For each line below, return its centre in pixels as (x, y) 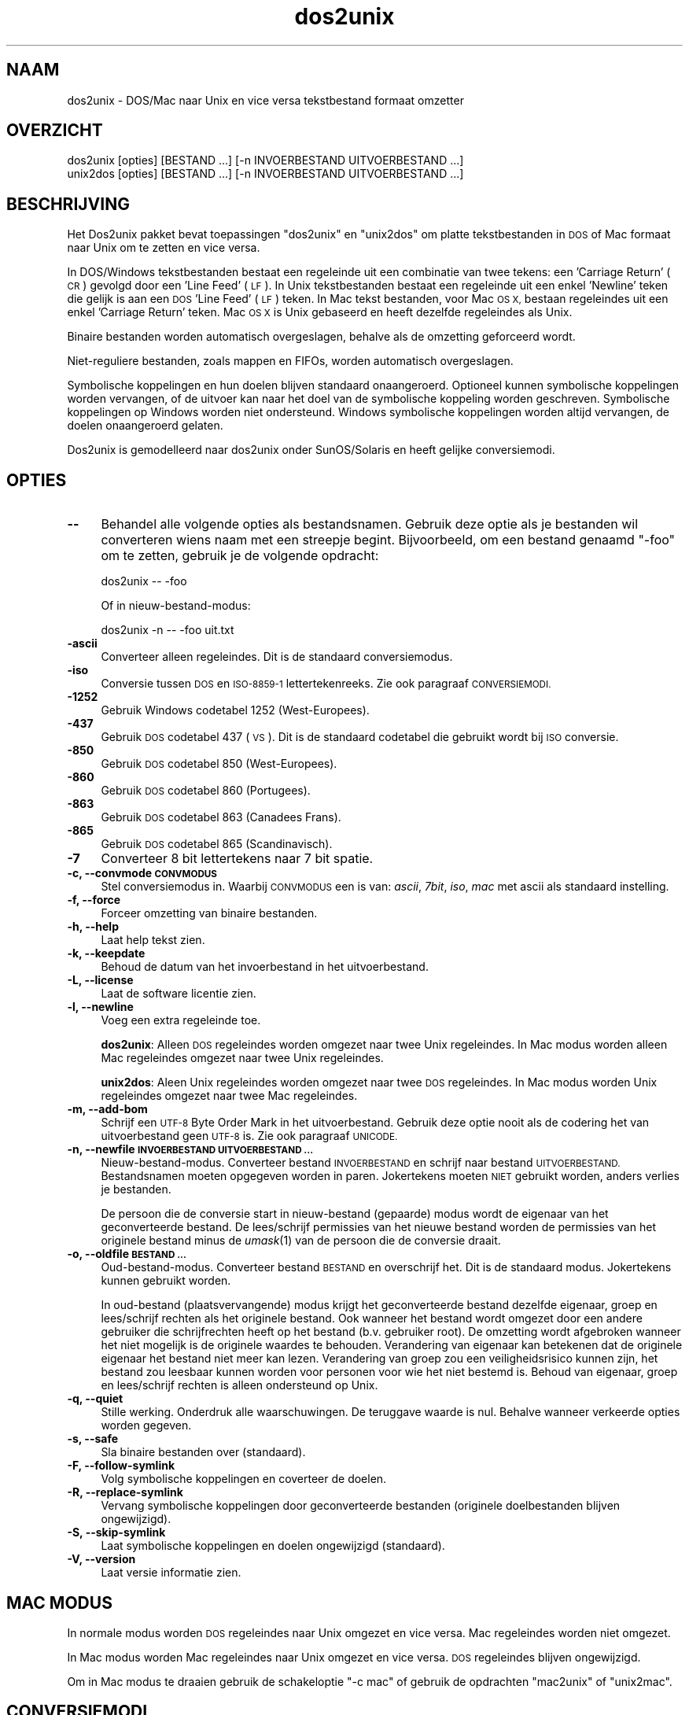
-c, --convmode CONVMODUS (142, 873)
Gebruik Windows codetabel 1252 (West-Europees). (235, 710)
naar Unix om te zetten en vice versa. (164, 248)
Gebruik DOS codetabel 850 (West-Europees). (219, 764)
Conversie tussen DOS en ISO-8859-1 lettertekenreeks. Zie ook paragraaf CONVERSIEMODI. (326, 684)
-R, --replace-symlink (125, 1492)
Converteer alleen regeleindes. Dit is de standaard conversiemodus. (277, 657)
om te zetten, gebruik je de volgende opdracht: (240, 556)
